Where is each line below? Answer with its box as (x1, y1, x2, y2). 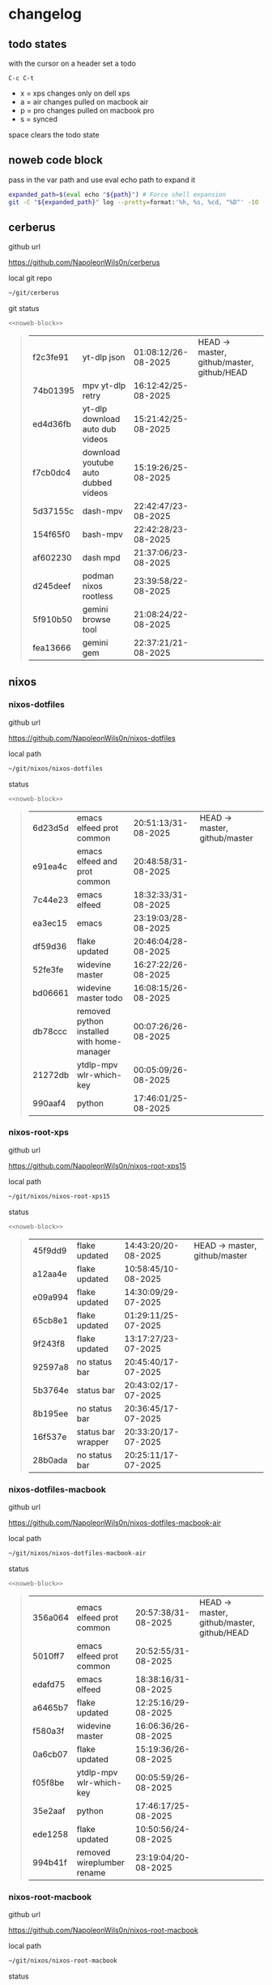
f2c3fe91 (32, 351, 70, 363)
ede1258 (32, 1828, 69, 1839)
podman (82, 570, 114, 581)
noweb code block (8, 153, 104, 167)
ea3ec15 (32, 917, 67, 928)
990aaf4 (32, 1097, 66, 1109)
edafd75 (32, 1678, 66, 1689)
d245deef (32, 581, 71, 592)
